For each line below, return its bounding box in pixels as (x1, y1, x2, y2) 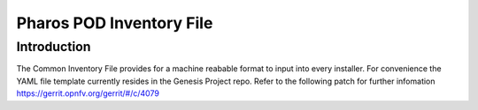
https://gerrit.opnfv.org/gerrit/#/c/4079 (16, 88, 159, 99)
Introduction (16, 39, 91, 55)
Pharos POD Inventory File (16, 13, 213, 33)
